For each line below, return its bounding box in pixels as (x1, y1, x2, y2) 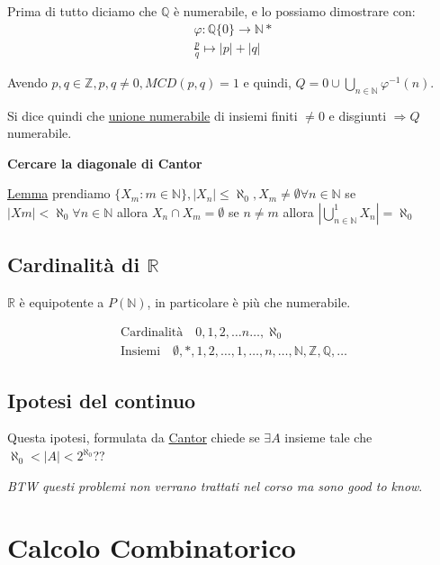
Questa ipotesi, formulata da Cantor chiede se (7, 428, 260, 447)
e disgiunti (328, 105, 387, 124)
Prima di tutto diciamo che (7, 2, 157, 20)
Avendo (7, 72, 48, 91)
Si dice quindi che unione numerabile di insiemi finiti (7, 105, 298, 124)
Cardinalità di (7, 251, 140, 278)
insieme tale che (284, 428, 373, 447)
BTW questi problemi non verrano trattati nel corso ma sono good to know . (7, 476, 423, 495)
